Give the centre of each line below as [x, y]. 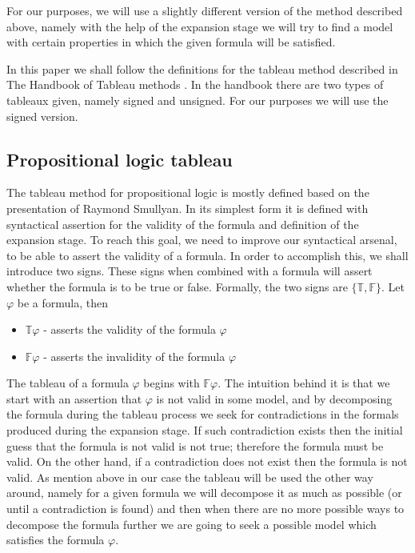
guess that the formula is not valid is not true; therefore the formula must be [195, 445]
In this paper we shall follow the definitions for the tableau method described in [202, 68]
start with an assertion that [74, 398]
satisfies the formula [56, 540]
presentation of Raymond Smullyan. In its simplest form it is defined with [188, 208]
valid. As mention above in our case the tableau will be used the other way [190, 477]
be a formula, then [63, 302]
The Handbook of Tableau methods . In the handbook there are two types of [195, 84]
